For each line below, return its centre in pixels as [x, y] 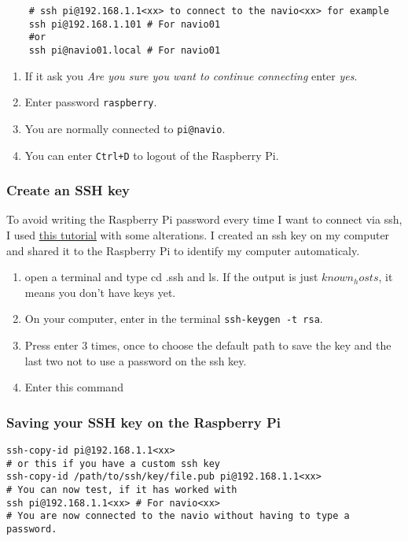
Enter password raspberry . [91, 102]
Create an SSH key [68, 190]
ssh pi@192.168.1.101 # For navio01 [125, 24]
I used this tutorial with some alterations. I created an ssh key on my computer [198, 235]
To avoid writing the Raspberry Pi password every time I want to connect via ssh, [204, 219]
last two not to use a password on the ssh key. [136, 360]
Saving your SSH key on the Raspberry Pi [144, 422]
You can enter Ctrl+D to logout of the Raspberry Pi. [152, 155]
